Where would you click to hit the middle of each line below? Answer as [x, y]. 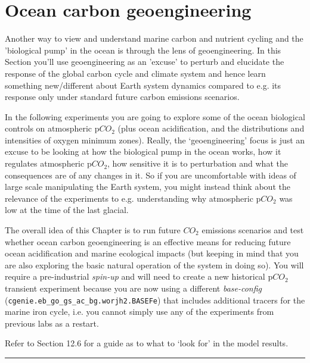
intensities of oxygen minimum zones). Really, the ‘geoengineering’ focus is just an [155, 140]
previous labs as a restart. [52, 323]
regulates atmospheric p [48, 163]
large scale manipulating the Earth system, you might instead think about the [148, 187]
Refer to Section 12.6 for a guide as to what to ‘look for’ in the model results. [147, 343]
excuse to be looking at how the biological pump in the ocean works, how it [143, 151]
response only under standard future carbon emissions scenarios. [122, 97]
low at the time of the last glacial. [67, 210]
